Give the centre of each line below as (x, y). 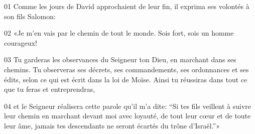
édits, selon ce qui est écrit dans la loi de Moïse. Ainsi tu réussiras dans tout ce (126, 79)
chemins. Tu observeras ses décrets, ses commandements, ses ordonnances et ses (126, 69)
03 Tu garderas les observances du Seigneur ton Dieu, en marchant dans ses (120, 59)
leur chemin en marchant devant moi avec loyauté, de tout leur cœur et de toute (127, 116)
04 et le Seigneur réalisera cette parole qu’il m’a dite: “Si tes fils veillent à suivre (128, 106)
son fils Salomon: (30, 16)
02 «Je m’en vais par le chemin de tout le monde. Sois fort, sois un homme (119, 33)
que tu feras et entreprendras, (50, 89)
